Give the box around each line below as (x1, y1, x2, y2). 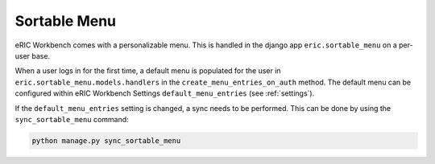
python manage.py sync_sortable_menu (31, 136, 181, 145)
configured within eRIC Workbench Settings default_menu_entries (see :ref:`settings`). (14, 88, 315, 98)
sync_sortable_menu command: (14, 114, 129, 124)
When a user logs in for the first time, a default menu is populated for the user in (14, 66, 281, 76)
